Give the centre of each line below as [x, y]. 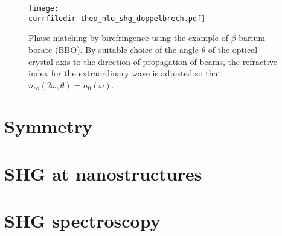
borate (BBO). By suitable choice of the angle [114, 49]
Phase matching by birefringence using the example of [128, 38]
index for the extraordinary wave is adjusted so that [125, 73]
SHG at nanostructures [103, 173]
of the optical [233, 49]
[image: [44, 8]
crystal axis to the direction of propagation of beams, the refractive [153, 61]
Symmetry [49, 126]
